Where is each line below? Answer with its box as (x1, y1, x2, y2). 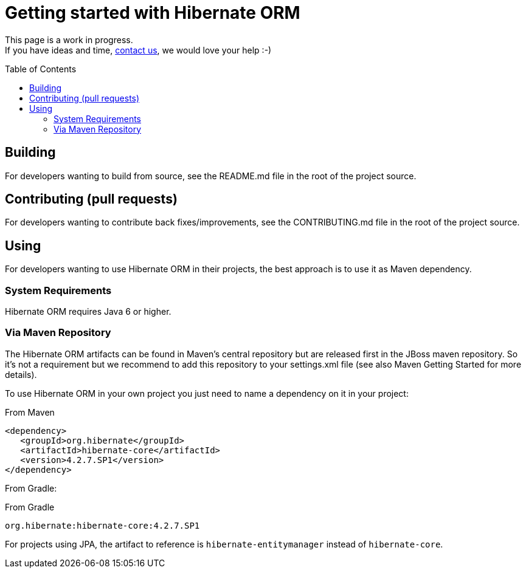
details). (5, 369, 37, 380)
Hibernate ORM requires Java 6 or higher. (5, 306, 171, 317)
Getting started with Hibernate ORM (5, 2, 300, 23)
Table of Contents (5, 63, 77, 74)
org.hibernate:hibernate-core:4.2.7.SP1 (5, 520, 200, 530)
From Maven (5, 407, 55, 417)
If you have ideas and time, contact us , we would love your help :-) (5, 44, 272, 55)
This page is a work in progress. (5, 34, 133, 45)
